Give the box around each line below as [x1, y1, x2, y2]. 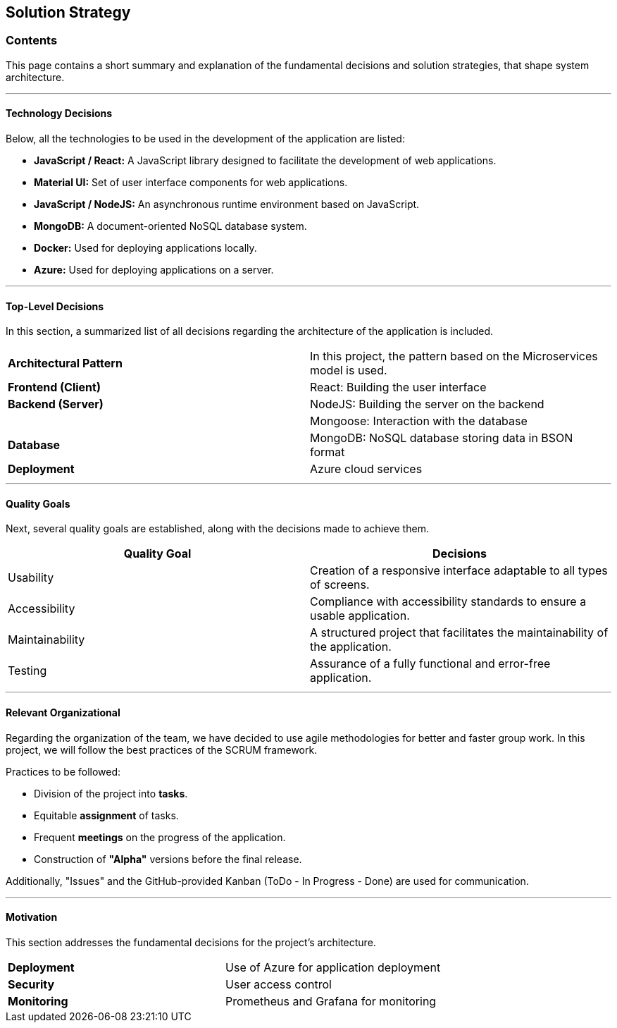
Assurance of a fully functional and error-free [310, 656, 551, 671]
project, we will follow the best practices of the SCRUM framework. [6, 743, 318, 756]
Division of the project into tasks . [34, 787, 188, 800]
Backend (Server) [8, 397, 104, 412]
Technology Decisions [6, 107, 113, 120]
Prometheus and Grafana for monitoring [225, 993, 437, 1008]
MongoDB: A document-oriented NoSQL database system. [34, 220, 307, 233]
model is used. [310, 363, 387, 378]
